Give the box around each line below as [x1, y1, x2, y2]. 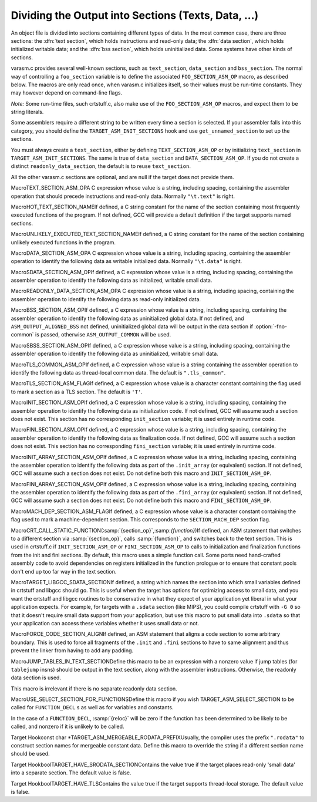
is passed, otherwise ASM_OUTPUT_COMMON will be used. [35, 331, 171, 338]
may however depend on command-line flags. [11, 89, 123, 96]
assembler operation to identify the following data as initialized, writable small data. [11, 277, 213, 284]
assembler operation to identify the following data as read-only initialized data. [11, 295, 201, 302]
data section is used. [11, 674, 62, 681]
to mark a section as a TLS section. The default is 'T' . [11, 388, 143, 395]
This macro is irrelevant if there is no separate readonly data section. [11, 685, 177, 692]
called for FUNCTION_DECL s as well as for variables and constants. [11, 704, 174, 711]
